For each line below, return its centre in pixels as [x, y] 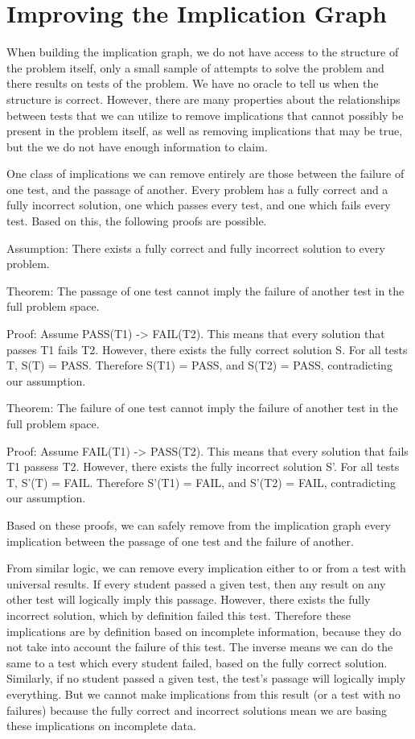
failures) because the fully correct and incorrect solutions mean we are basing [197, 710]
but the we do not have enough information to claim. [137, 146]
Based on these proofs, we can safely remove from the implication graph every [199, 524]
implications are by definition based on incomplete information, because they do [204, 631]
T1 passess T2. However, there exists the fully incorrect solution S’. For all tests [203, 467]
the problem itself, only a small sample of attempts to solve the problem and [195, 67]
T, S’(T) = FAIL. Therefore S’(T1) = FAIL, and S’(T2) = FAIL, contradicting [201, 482]
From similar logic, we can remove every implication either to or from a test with [206, 568]
